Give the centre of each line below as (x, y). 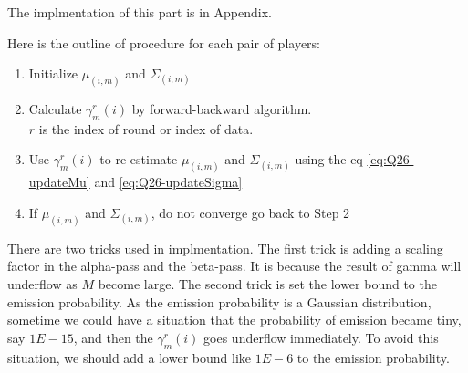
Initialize (53, 73)
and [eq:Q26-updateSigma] (168, 182)
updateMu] (59, 182)
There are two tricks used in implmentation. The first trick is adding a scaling (225, 248)
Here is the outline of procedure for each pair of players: (164, 42)
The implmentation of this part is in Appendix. (140, 12)
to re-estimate (139, 159)
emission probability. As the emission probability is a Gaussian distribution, (219, 301)
